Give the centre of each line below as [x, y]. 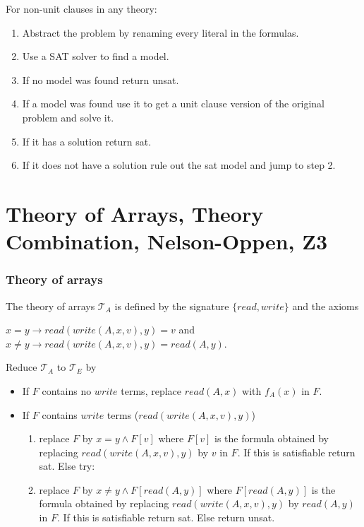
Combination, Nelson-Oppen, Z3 [167, 241]
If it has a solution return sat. [87, 141]
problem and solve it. [68, 117]
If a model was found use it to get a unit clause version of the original [173, 103]
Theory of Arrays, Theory [135, 213]
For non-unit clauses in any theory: [81, 8]
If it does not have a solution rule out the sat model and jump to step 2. [179, 165]
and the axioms [326, 306]
